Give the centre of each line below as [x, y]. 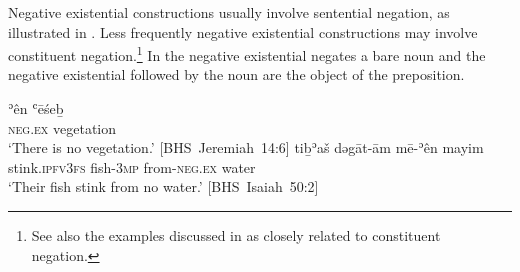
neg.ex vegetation [62, 127]
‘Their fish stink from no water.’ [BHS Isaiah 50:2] [163, 186]
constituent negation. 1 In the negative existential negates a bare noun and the [247, 53]
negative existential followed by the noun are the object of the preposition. [236, 74]
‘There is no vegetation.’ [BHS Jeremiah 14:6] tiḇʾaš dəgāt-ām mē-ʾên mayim [246, 147]
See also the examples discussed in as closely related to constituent [236, 235]
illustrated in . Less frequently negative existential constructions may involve [243, 31]
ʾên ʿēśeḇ [36, 108]
